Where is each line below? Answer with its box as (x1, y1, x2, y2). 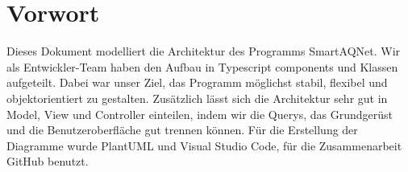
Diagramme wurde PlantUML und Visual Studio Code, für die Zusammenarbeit (6, 137, 402, 154)
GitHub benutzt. (6, 153, 89, 170)
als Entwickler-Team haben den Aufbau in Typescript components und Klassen (6, 58, 398, 75)
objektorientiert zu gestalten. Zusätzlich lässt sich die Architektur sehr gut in (6, 89, 388, 106)
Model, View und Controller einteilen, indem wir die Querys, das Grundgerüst (6, 105, 393, 122)
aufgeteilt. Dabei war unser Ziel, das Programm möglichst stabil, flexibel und (6, 74, 388, 91)
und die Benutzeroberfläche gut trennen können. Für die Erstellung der (6, 121, 358, 138)
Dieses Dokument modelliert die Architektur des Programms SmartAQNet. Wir (6, 43, 401, 59)
